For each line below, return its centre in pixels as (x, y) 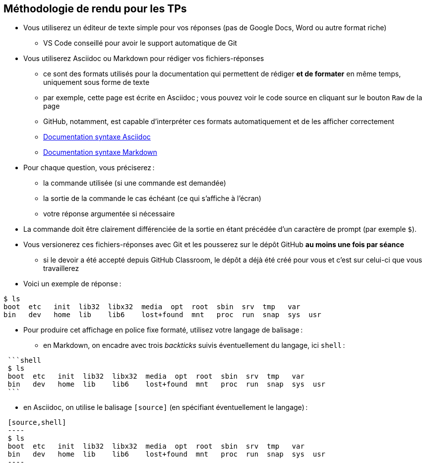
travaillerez (61, 268)
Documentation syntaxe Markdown (100, 152)
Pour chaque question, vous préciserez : (89, 168)
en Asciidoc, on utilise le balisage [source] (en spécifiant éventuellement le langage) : (166, 407)
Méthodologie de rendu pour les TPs (95, 9)
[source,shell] (37, 423)
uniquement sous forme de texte (96, 82)
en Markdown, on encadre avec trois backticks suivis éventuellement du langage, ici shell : (194, 345)
